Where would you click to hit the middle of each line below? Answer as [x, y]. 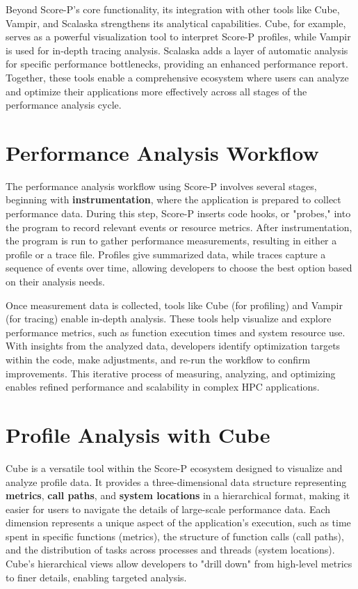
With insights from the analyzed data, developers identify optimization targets [173, 346]
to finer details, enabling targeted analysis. [96, 577]
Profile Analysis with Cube [138, 434]
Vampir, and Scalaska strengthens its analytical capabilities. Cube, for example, [176, 23]
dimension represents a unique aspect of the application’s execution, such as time [178, 523]
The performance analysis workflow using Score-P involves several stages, [161, 186]
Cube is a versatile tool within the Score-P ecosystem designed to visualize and [174, 468]
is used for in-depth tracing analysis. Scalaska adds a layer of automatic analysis [177, 50]
